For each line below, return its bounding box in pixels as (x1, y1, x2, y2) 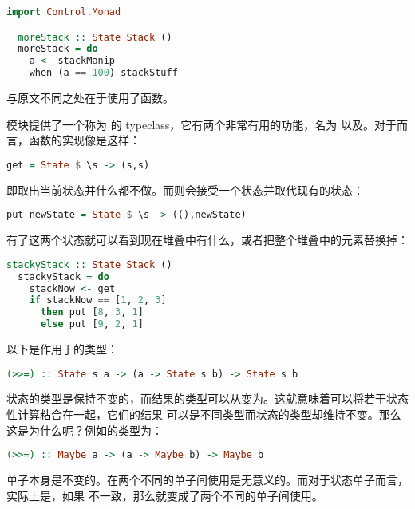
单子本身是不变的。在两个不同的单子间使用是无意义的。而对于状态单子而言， (6, 472, 409, 488)
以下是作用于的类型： (6, 341, 118, 357)
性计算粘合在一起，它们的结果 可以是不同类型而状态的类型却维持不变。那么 (6, 406, 401, 423)
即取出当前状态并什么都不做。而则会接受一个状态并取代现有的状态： (6, 181, 364, 198)
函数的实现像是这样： (28, 132, 140, 148)
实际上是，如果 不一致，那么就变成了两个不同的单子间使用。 (6, 487, 323, 503)
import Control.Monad (6, 6, 121, 18)
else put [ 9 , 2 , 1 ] (40, 318, 144, 330)
